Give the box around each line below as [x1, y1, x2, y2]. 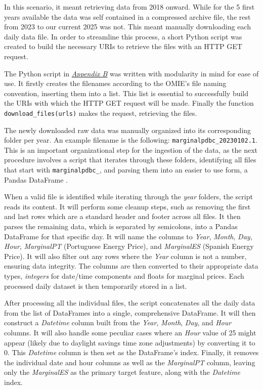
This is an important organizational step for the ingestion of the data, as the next [4, 144, 258, 155]
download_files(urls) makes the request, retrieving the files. [4, 107, 197, 118]
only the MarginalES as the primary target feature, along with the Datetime [4, 367, 241, 377]
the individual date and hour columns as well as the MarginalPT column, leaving [4, 357, 255, 367]
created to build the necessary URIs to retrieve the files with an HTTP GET [4, 41, 242, 52]
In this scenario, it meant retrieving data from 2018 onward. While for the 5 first [4, 2, 255, 12]
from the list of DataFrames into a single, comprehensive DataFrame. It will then [4, 307, 256, 318]
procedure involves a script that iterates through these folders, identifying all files [4, 154, 256, 165]
